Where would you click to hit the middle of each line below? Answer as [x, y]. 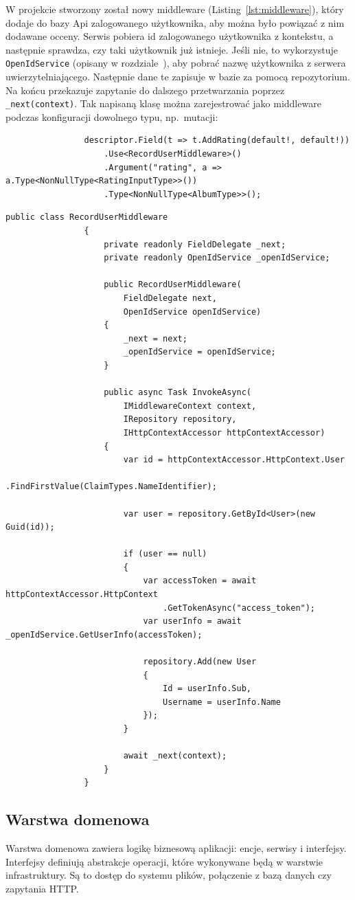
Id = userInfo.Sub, [207, 689]
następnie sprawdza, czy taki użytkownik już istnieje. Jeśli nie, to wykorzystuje [172, 49]
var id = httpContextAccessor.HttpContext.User [234, 460]
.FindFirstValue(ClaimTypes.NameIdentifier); [111, 487]
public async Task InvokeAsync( [177, 393]
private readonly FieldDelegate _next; [195, 244]
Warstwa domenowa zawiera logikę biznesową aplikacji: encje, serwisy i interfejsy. [176, 848]
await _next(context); [175, 756]
